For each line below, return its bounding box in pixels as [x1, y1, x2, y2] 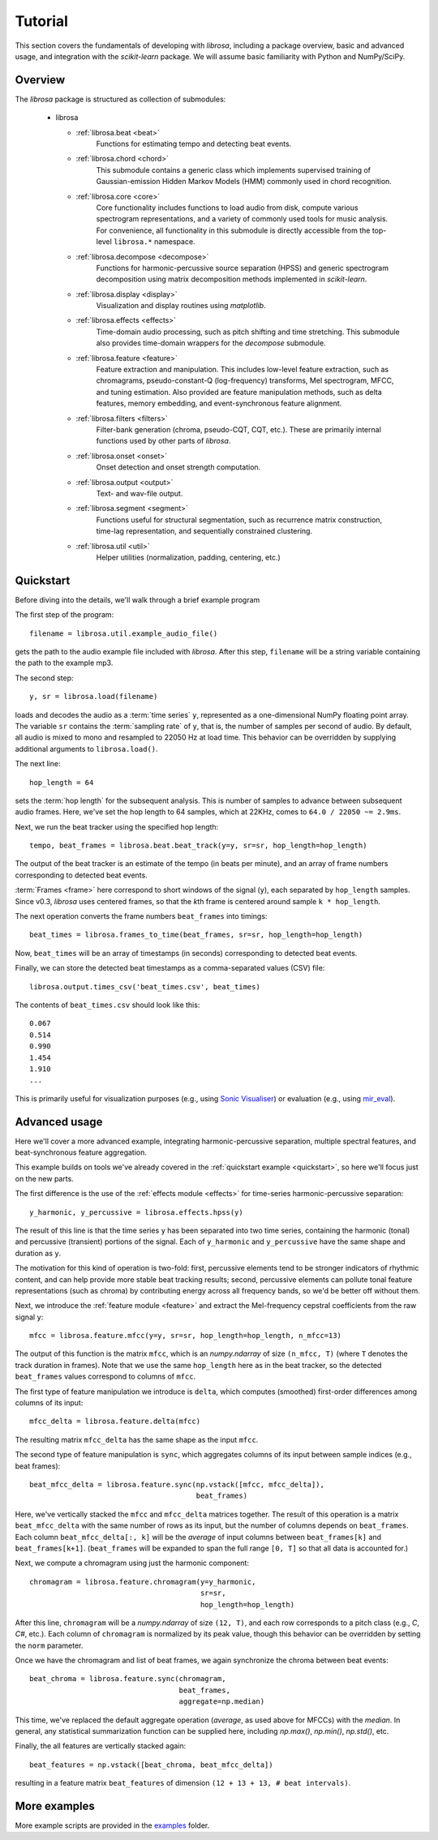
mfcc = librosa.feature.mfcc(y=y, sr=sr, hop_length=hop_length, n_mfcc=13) [29, 1331, 342, 1340]
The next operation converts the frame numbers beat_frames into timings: [15, 911, 268, 921]
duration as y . [15, 1248, 62, 1258]
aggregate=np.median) [178, 1697, 265, 1706]
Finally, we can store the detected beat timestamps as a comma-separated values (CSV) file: [15, 963, 325, 973]
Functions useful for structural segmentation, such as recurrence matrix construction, [96, 515, 383, 525]
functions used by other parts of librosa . [96, 436, 231, 446]
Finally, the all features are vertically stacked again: [15, 1741, 187, 1751]
